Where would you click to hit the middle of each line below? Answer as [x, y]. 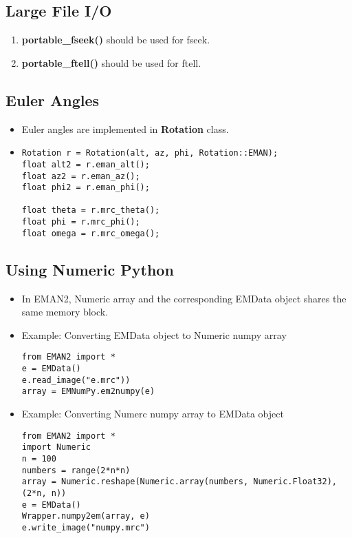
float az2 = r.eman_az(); [81, 176]
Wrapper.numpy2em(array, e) [86, 516]
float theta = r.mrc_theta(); [91, 210]
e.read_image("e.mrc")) [76, 380]
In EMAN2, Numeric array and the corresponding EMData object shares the [184, 298]
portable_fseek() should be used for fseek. [116, 40]
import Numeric [56, 447]
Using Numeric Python [90, 269]
